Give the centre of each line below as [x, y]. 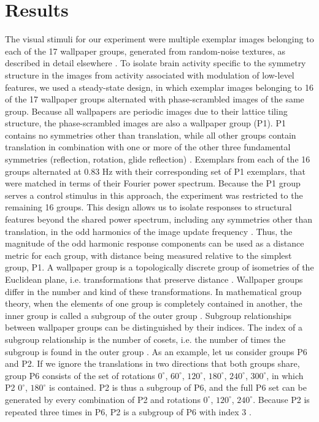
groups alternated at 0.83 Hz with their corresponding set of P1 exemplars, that [155, 171]
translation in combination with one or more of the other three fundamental [148, 147]
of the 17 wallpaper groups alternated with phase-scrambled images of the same [155, 99]
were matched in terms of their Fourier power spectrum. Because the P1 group [153, 183]
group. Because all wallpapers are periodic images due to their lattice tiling [146, 111]
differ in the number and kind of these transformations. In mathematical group [153, 291]
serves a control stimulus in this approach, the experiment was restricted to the [154, 195]
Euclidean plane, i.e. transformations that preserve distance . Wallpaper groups [154, 279]
